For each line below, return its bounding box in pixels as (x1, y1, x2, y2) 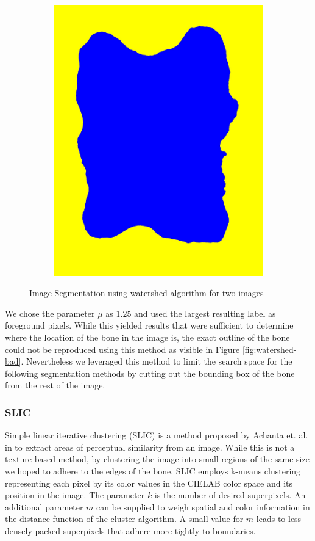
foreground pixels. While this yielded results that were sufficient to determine (5, 319, 294, 332)
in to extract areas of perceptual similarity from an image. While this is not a (5, 440, 295, 453)
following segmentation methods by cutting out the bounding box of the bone (5, 366, 295, 379)
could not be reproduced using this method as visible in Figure (5, 343, 240, 355)
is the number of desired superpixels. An (154, 488, 306, 501)
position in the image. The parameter (5, 488, 145, 501)
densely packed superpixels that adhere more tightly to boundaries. (5, 524, 256, 537)
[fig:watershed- (242, 343, 297, 355)
